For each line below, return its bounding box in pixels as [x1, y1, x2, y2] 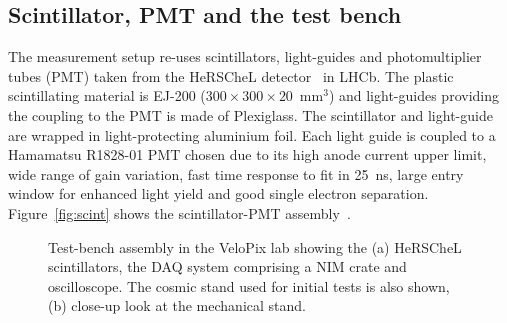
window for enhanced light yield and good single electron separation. [8, 183, 429, 204]
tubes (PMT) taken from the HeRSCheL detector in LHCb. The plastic [8, 65, 454, 86]
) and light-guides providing [328, 85, 499, 106]
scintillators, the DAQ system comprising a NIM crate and [48, 256, 407, 277]
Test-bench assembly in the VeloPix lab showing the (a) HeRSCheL [48, 236, 462, 257]
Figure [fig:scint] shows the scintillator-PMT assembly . [8, 202, 351, 223]
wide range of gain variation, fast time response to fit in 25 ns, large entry [8, 163, 464, 184]
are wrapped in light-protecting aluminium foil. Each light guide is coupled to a [8, 124, 496, 145]
